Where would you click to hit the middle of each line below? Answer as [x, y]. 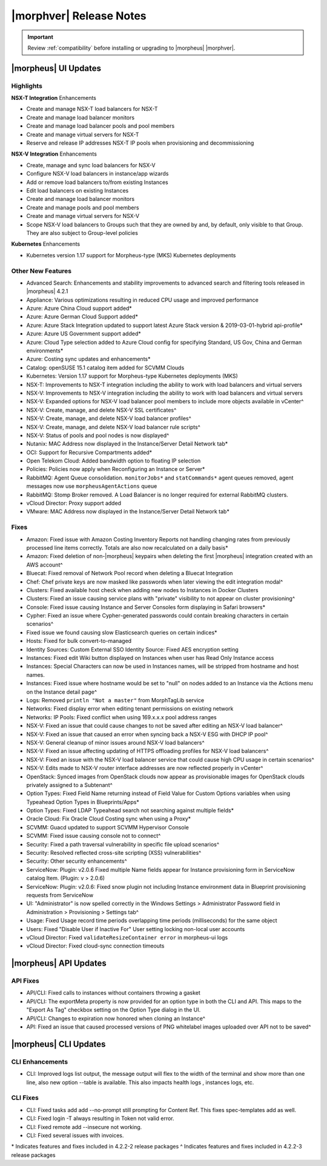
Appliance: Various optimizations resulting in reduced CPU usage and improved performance [142, 300]
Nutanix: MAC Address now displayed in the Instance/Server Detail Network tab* [127, 444]
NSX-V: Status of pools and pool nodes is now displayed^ [98, 435]
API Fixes [25, 981]
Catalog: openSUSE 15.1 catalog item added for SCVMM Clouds [105, 367]
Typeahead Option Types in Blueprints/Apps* [83, 802]
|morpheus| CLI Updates [58, 1044]
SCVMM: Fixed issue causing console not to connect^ [94, 836]
